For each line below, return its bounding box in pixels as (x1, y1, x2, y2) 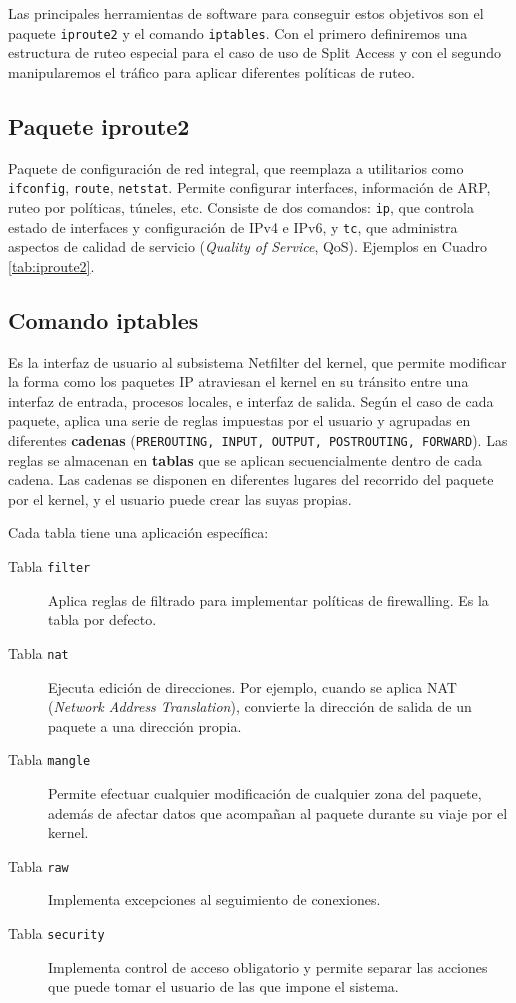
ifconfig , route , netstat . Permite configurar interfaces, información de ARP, (8, 177, 491, 198)
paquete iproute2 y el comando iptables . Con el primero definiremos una (8, 22, 468, 43)
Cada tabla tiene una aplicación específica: (8, 522, 269, 543)
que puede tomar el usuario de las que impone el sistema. (48, 976, 399, 997)
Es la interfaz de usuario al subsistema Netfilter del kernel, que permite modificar (8, 351, 507, 372)
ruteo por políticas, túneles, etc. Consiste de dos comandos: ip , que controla (8, 196, 474, 217)
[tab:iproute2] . (8, 255, 95, 276)
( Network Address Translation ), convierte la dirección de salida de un (48, 696, 472, 717)
